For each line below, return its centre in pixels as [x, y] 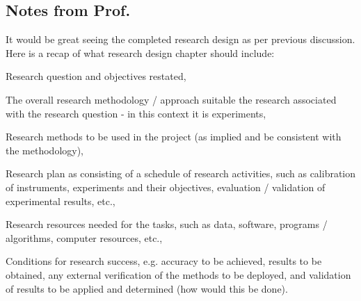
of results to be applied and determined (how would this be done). [147, 288]
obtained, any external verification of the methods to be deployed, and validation [178, 274]
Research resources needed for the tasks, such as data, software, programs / [167, 224]
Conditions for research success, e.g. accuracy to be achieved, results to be [164, 261]
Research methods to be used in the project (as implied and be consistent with [174, 137]
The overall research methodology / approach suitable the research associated [171, 99]
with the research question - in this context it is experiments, [136, 113]
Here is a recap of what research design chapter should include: [140, 52]
